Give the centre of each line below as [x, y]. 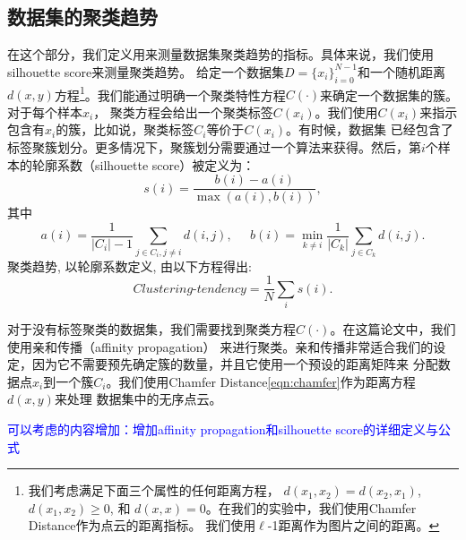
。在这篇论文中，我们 [393, 329]
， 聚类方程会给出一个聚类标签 [183, 111]
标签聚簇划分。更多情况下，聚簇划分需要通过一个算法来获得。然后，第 [214, 147]
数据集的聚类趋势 [82, 17]
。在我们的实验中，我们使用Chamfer [311, 507]
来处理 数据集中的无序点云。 [138, 399]
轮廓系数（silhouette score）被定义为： [143, 164]
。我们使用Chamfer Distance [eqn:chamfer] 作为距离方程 [261, 381]
